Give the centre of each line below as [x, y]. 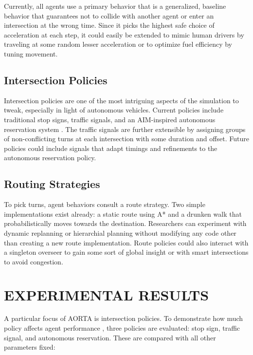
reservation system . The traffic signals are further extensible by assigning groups [125, 129]
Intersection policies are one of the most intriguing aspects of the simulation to [121, 100]
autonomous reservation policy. [50, 158]
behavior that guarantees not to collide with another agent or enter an [109, 15]
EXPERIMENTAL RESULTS [107, 295]
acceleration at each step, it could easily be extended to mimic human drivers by [124, 34]
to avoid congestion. [34, 261]
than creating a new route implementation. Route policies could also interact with [126, 242]
